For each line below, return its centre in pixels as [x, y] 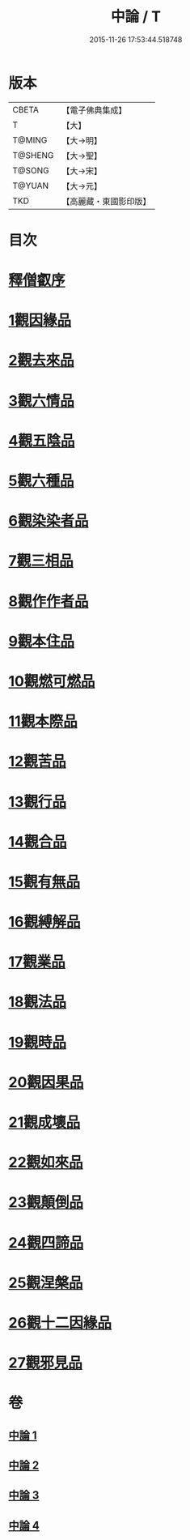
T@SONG [31, 170]
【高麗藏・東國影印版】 [106, 201]
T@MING [30, 140]
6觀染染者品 [49, 521]
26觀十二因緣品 [60, 1322]
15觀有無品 [44, 882]
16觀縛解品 [44, 922]
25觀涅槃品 [46, 1283]
